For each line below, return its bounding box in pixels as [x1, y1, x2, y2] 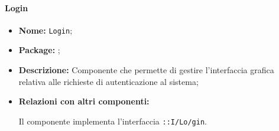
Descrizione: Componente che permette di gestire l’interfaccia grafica [18, 64, 274, 76]
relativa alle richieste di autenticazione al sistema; [18, 75, 199, 87]
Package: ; [18, 44, 60, 56]
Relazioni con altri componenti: [18, 95, 150, 107]
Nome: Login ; [18, 24, 73, 36]
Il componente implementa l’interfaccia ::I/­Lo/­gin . [18, 114, 207, 127]
